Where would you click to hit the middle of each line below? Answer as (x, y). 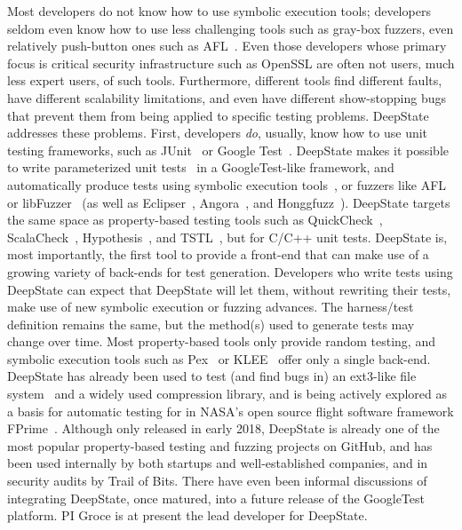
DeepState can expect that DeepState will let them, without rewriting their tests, (229, 289)
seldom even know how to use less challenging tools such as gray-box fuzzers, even (231, 28)
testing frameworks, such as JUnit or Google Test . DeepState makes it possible (228, 150)
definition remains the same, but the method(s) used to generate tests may (211, 324)
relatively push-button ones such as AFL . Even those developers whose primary (227, 46)
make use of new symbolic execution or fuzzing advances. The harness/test (211, 307)
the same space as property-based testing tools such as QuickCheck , (195, 220)
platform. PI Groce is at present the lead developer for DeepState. (187, 515)
